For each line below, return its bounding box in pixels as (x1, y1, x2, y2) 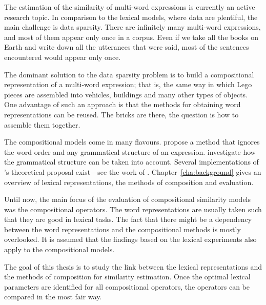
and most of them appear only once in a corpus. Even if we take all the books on (4, 31, 258, 42)
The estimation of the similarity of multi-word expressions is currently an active (4, 2, 255, 12)
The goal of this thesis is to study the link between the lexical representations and (4, 261, 262, 272)
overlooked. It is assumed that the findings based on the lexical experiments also (4, 234, 257, 245)
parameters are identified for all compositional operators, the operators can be (4, 281, 250, 292)
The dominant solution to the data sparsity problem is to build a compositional (4, 69, 254, 79)
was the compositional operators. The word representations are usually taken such (4, 204, 262, 214)
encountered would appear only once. (4, 51, 121, 62)
